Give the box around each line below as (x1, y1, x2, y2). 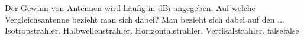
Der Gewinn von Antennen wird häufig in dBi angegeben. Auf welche (5, 2, 256, 13)
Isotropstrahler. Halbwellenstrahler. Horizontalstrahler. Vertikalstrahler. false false (5, 24, 299, 37)
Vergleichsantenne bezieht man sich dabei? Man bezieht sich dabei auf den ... (5, 13, 284, 25)
